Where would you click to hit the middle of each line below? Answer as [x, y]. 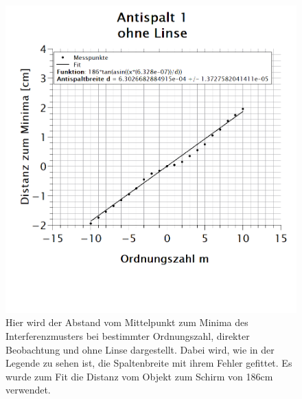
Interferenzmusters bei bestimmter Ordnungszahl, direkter [128, 336]
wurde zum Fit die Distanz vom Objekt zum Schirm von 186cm [139, 376]
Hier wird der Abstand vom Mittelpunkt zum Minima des [127, 322]
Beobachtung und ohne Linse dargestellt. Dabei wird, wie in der [140, 349]
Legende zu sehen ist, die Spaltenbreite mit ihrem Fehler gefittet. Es [149, 363]
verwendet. [28, 390]
